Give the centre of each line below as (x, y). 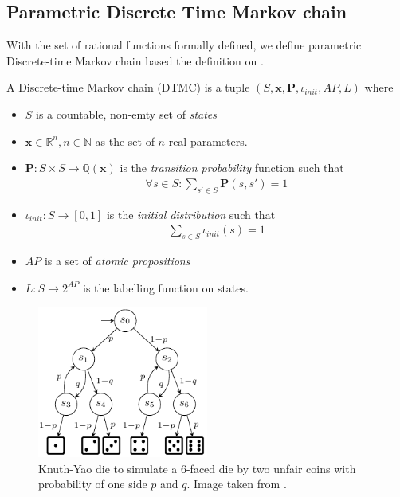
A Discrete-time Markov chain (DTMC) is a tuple (128, 87)
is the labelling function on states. (166, 287)
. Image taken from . (237, 484)
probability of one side (93, 484)
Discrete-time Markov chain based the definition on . (135, 60)
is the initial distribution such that (191, 214)
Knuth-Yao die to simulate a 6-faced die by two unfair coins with (197, 468)
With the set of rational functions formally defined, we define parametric (184, 45)
